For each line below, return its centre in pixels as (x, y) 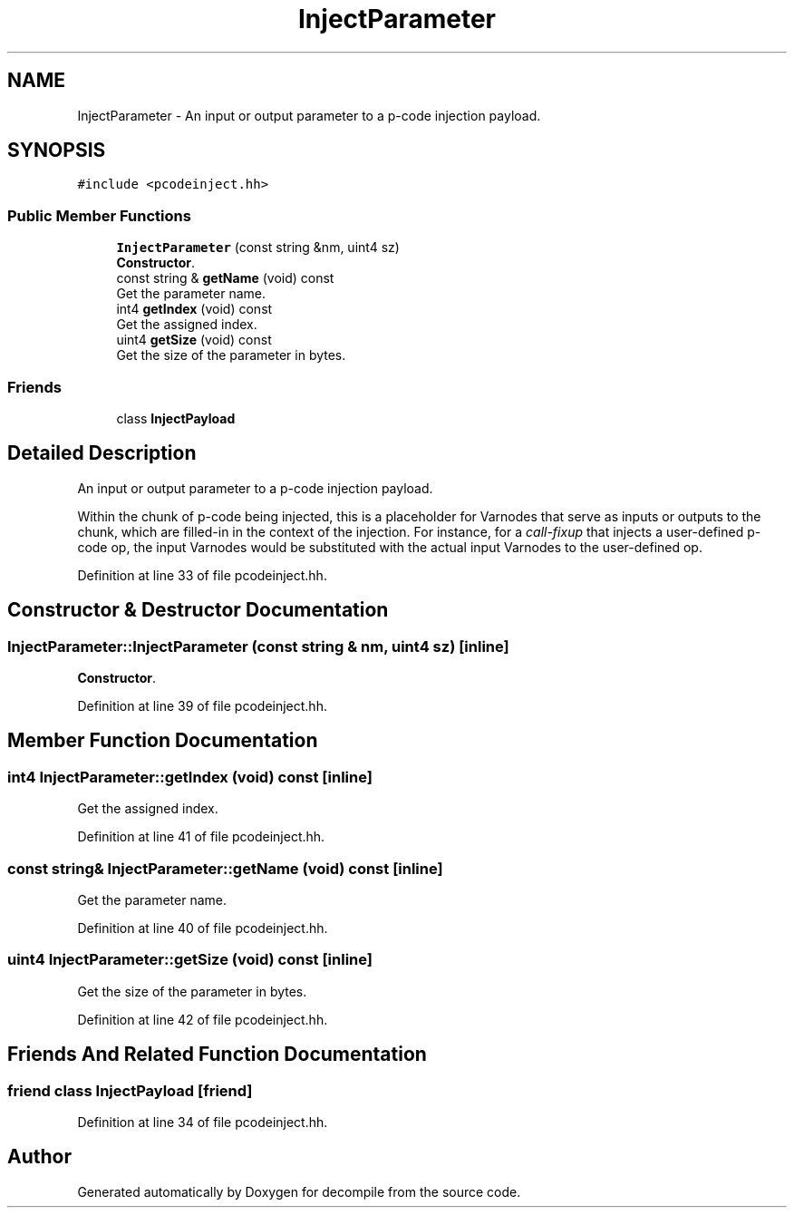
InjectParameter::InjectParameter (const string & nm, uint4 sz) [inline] (258, 646)
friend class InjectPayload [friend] (130, 1090)
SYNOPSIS (57, 151)
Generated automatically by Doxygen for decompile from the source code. (299, 1191)
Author (39, 1157)
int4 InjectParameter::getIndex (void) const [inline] (190, 777)
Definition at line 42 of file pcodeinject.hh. (203, 1019)
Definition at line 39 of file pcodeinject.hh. (202, 706)
